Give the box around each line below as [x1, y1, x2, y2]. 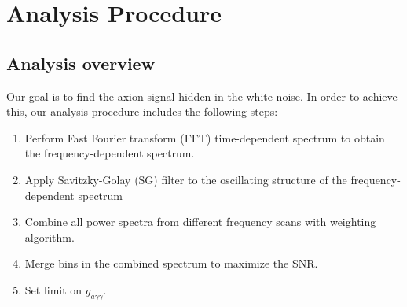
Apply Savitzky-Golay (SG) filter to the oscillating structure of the [24, 171, 347, 187]
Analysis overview [6, 50, 156, 75]
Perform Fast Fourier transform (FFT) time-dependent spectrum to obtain [24, 129, 385, 146]
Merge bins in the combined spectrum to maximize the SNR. [24, 255, 318, 272]
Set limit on [24, 281, 82, 298]
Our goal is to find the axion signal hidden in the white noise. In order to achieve [6, 87, 398, 104]
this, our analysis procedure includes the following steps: [6, 103, 278, 120]
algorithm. [24, 228, 75, 245]
